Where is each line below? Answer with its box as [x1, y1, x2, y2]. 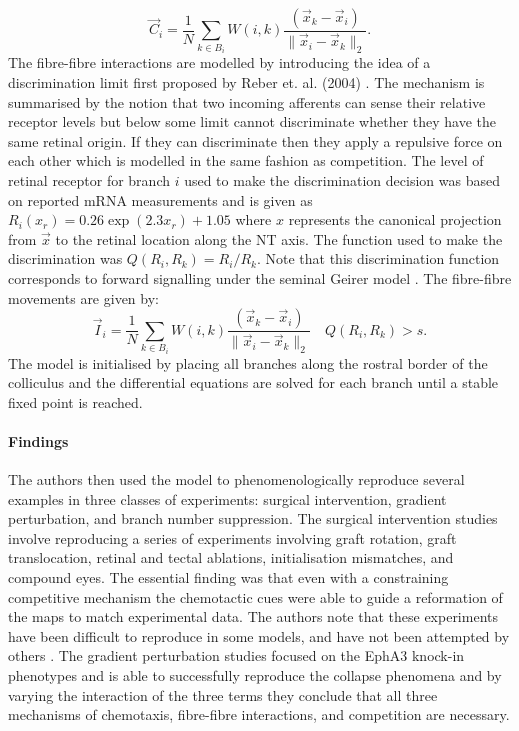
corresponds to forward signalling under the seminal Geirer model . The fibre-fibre [8, 267, 512, 288]
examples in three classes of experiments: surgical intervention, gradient [8, 488, 447, 509]
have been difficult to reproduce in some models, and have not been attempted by [8, 625, 510, 646]
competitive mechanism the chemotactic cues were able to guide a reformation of [8, 586, 503, 607]
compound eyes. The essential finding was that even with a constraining [8, 567, 449, 588]
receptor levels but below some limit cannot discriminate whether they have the [8, 111, 497, 132]
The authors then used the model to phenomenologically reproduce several [8, 469, 465, 490]
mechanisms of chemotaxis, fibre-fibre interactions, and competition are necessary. [8, 704, 510, 725]
